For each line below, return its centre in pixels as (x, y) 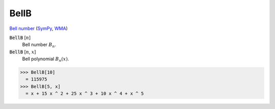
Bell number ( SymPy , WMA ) (39, 28)
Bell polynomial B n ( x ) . (46, 59)
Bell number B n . (39, 45)
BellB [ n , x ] (23, 52)
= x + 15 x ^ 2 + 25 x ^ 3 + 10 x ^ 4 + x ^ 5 (85, 94)
